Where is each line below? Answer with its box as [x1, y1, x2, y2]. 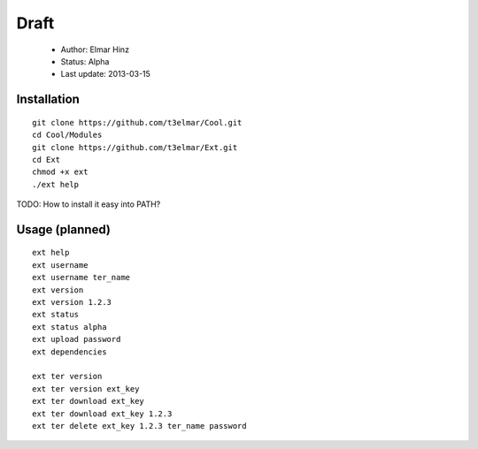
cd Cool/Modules [32, 130, 103, 141]
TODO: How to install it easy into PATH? [16, 199, 161, 209]
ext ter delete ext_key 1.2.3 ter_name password [32, 421, 247, 430]
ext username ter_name [32, 272, 131, 283]
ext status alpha [32, 322, 107, 331]
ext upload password [32, 334, 121, 345]
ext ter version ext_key [32, 384, 140, 393]
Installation [16, 92, 80, 107]
